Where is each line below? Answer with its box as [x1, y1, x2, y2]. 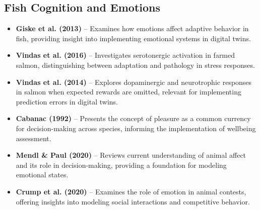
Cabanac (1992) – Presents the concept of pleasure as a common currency [16, 113, 251, 124]
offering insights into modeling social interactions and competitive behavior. [16, 196, 250, 206]
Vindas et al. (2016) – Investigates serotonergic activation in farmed [16, 50, 235, 60]
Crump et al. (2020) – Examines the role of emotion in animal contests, [16, 186, 246, 196]
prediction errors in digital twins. [16, 96, 118, 107]
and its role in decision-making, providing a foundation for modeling [16, 159, 227, 170]
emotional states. [16, 169, 69, 180]
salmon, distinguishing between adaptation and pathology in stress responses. [16, 59, 255, 70]
